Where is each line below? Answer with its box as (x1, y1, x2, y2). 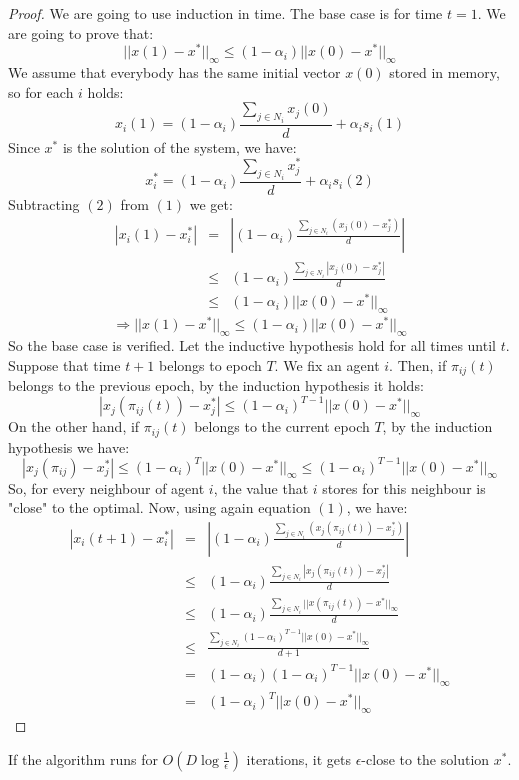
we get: (189, 193, 233, 214)
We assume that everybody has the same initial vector (8, 62, 341, 83)
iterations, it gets (246, 748, 351, 769)
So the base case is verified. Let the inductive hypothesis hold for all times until (8, 334, 496, 355)
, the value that (213, 477, 309, 498)
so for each (8, 81, 74, 102)
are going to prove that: (8, 22, 154, 43)
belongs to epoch (158, 354, 262, 375)
